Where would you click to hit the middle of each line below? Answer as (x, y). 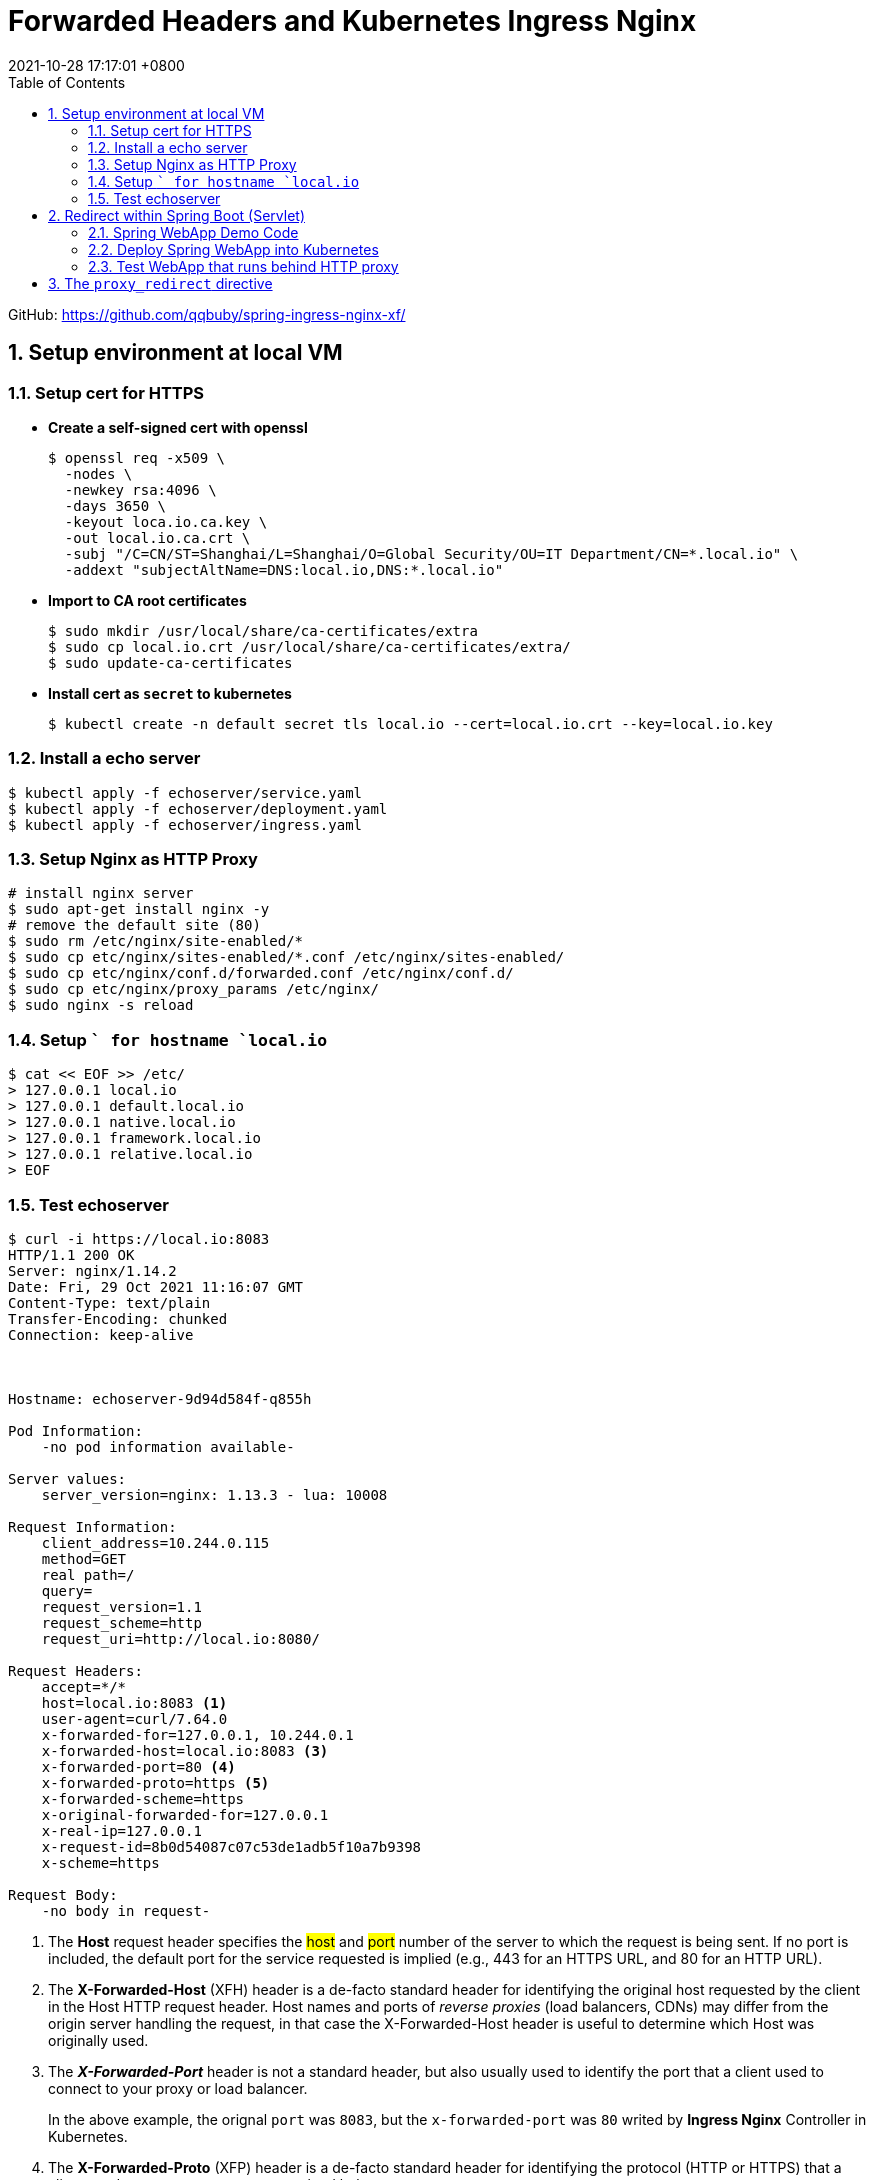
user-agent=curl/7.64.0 (134, 1718)
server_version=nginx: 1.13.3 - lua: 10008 (214, 1494)
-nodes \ (98, 473)
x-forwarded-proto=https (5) (155, 1782)
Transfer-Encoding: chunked (118, 1318)
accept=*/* (84, 1686)
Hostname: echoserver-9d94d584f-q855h (160, 1398)
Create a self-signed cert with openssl (178, 427)
